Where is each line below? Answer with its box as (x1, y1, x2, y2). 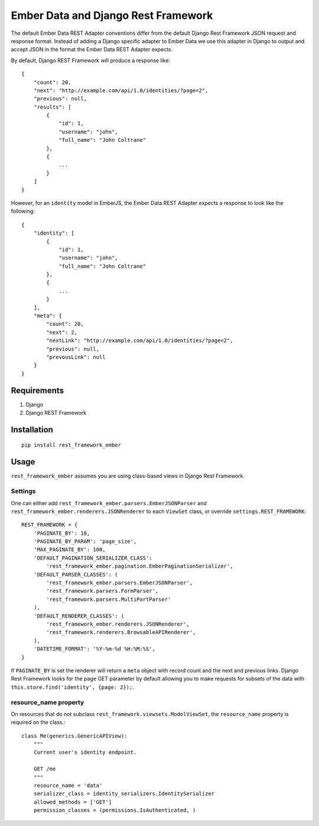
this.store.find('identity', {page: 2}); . (11, 683, 134, 691)
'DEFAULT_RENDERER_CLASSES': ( (33, 612, 125, 619)
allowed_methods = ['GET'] (33, 798, 112, 805)
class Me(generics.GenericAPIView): (21, 733, 128, 739)
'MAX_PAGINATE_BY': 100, (33, 547, 106, 553)
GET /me (33, 766, 56, 772)
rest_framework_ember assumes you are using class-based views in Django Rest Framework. (11, 473, 245, 480)
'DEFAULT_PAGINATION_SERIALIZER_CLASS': (33, 554, 153, 561)
